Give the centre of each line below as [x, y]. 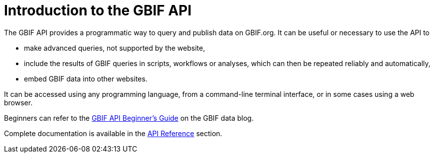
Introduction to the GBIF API [98, 10]
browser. [18, 102]
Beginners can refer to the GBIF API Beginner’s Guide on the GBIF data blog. [129, 118]
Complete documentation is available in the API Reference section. [113, 133]
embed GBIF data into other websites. [86, 78]
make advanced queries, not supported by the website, [115, 48]
